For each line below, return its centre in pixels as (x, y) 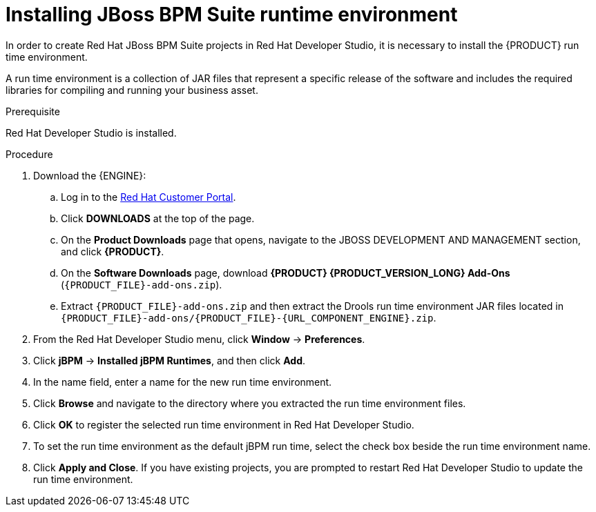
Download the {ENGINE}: (90, 175)
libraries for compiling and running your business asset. (132, 90)
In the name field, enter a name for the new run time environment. (183, 382)
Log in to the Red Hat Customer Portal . (148, 197)
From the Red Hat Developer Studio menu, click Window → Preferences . (199, 339)
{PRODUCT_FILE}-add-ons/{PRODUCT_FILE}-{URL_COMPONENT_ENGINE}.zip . (249, 317)
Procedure (29, 154)
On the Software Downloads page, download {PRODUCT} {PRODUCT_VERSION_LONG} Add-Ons (286, 273)
